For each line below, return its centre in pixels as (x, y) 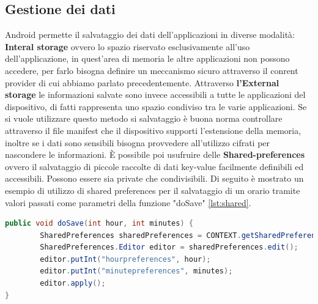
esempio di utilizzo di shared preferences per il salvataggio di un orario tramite (153, 190)
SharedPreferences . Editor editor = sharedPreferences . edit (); (169, 247)
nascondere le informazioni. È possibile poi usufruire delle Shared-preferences (155, 154)
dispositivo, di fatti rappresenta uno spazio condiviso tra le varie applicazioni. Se (156, 106)
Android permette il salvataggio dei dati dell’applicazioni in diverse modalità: (150, 35)
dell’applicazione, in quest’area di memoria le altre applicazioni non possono (147, 58)
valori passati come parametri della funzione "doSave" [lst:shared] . (128, 202)
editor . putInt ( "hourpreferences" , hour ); (125, 259)
